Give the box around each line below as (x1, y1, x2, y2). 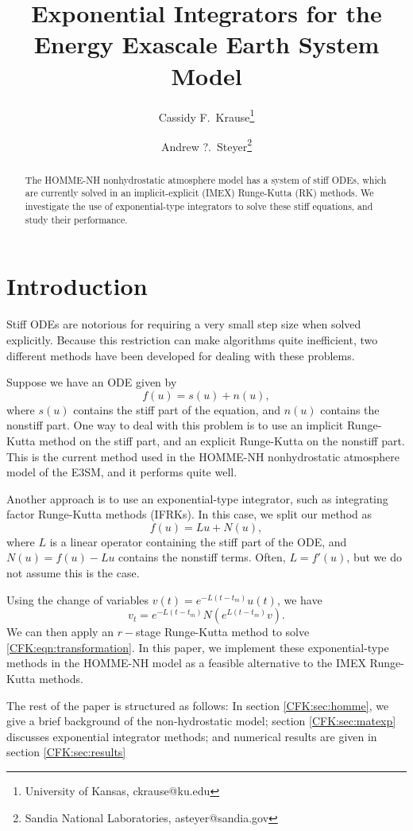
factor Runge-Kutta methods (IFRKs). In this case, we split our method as (6, 506, 372, 522)
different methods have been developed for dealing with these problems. (6, 347, 355, 363)
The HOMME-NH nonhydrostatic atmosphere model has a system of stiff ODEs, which (25, 173, 387, 186)
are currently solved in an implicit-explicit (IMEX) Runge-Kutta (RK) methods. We (25, 186, 374, 200)
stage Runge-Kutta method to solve (136, 623, 310, 640)
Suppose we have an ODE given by (6, 374, 177, 390)
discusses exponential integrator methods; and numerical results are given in (6, 728, 377, 744)
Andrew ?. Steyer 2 (160, 135, 253, 154)
